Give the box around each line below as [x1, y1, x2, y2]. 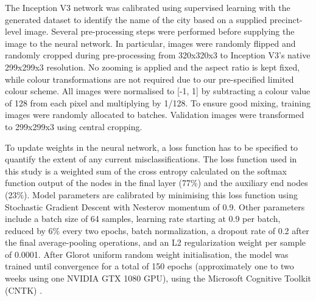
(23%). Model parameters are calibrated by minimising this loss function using [5, 188, 298, 201]
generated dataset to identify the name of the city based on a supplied [5, 13, 267, 26]
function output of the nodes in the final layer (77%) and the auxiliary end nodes [5, 176, 308, 189]
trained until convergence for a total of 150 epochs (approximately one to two [5, 260, 294, 272]
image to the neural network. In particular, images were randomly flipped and [5, 36, 296, 49]
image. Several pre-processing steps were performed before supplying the [24, 25, 295, 38]
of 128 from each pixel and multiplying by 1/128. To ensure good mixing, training [5, 96, 311, 109]
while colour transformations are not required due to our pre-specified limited [5, 72, 294, 85]
